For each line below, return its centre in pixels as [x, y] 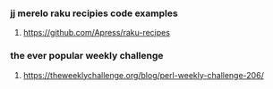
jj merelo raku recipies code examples [94, 13]
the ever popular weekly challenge [87, 56]
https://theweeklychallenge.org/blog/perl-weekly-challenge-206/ [144, 75]
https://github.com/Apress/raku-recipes [97, 33]
